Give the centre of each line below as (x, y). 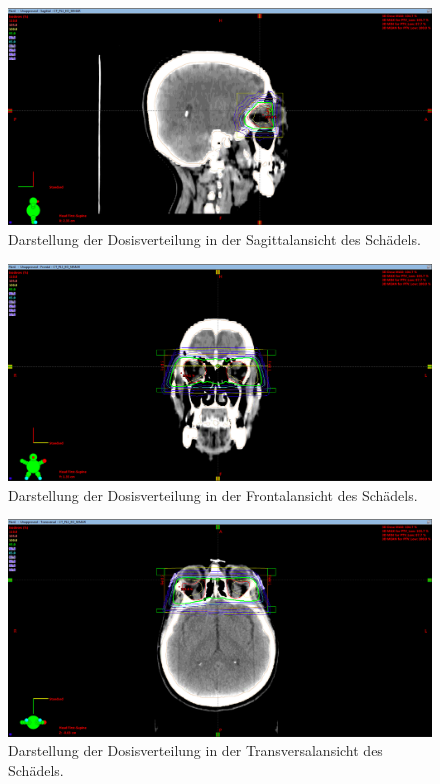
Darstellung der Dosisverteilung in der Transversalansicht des (195, 750)
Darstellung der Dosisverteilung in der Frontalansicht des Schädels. (213, 494)
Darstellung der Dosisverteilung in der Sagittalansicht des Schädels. (214, 238)
